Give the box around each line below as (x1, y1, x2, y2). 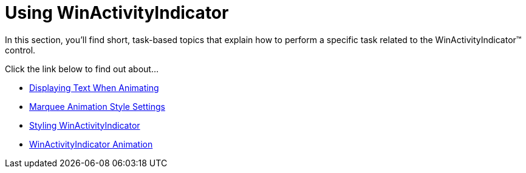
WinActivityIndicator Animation (29, 138, 153, 149)
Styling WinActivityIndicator (29, 120, 140, 131)
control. (5, 44, 36, 55)
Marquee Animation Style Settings (29, 101, 165, 112)
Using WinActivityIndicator (5, 2, 229, 23)
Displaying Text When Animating (29, 82, 159, 93)
